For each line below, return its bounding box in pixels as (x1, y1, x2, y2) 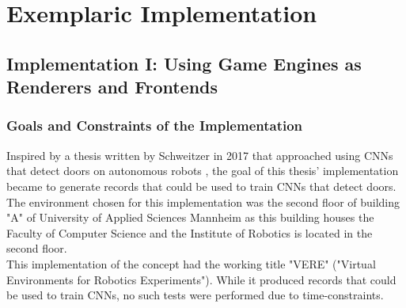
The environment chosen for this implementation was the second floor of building (6, 193, 400, 210)
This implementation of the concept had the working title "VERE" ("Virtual (6, 255, 376, 272)
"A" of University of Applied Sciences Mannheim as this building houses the (6, 209, 374, 226)
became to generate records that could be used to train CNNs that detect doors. (6, 177, 397, 194)
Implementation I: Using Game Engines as (6, 51, 362, 75)
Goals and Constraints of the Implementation (6, 116, 303, 135)
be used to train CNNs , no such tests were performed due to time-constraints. (6, 287, 384, 303)
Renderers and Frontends (6, 74, 218, 99)
